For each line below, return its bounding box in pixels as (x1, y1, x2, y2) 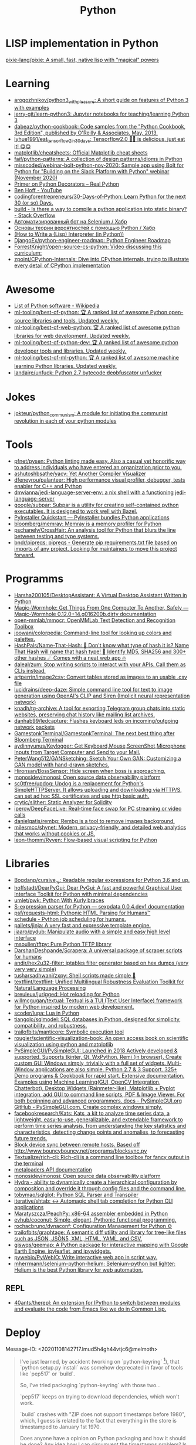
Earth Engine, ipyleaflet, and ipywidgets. (13, 1247, 112, 1255)
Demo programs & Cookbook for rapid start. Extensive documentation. (13, 1072, 185, 1079)
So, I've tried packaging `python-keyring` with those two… (19, 1382, 161, 1389)
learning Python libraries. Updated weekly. (13, 363, 117, 370)
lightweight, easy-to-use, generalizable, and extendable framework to (13, 1115, 183, 1123)
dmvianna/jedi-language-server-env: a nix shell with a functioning (13, 489, 174, 496)
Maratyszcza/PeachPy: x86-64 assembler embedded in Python (13, 1210, 168, 1217)
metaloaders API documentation (13, 1166, 92, 1173)
